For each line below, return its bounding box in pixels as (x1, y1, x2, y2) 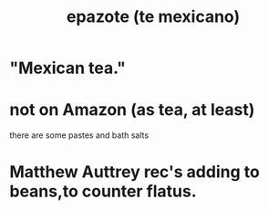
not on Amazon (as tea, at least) (9, 100, 255, 121)
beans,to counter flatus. (9, 181, 198, 202)
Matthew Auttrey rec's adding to (9, 162, 260, 183)
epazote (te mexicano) (67, 6, 240, 27)
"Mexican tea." (9, 58, 126, 79)
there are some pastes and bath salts (9, 130, 149, 141)
